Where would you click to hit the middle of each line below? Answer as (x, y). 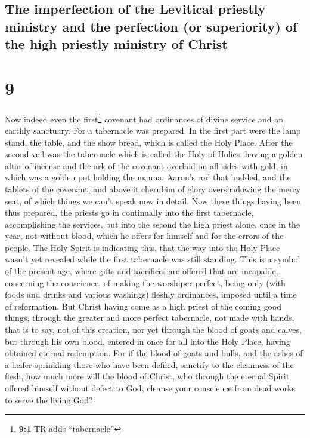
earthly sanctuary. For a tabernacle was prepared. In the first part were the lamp (153, 130)
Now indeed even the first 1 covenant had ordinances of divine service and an (144, 118)
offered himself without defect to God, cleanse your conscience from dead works (150, 388)
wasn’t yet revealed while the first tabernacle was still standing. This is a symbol (153, 259)
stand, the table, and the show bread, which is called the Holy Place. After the (149, 142)
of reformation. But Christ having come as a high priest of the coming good (143, 306)
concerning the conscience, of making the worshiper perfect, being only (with (145, 282)
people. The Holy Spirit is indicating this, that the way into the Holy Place (142, 247)
